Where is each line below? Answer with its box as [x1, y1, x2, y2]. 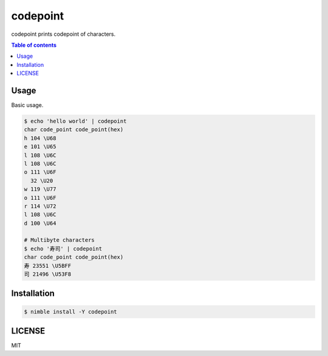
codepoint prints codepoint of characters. [11, 30, 116, 38]
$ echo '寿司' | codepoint [24, 245, 103, 252]
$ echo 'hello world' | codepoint [24, 118, 127, 125]
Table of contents [11, 41, 57, 49]
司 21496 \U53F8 [24, 271, 72, 278]
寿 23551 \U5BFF [24, 262, 72, 269]
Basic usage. [11, 101, 44, 109]
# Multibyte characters [24, 237, 95, 244]
